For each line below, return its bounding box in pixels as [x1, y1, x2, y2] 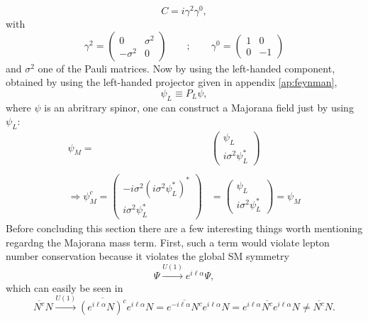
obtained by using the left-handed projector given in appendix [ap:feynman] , [6, 75, 338, 89]
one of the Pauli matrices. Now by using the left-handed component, [38, 60, 335, 75]
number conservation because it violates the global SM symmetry [6, 249, 289, 263]
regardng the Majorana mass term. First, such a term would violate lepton [6, 234, 330, 249]
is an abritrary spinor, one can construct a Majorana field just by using [44, 99, 354, 114]
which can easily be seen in [6, 280, 123, 295]
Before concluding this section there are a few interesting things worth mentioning [6, 221, 363, 236]
